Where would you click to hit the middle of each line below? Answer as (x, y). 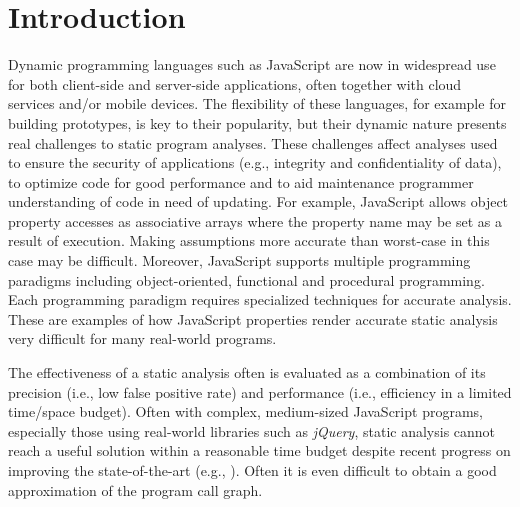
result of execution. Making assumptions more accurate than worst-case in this (249, 240)
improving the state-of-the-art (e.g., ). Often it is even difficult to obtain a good (252, 470)
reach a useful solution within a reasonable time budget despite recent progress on (259, 450)
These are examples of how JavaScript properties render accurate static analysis (253, 318)
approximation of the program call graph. (135, 489)
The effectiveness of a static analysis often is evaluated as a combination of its (247, 372)
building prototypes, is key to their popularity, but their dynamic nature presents (257, 122)
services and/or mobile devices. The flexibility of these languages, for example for (257, 103)
